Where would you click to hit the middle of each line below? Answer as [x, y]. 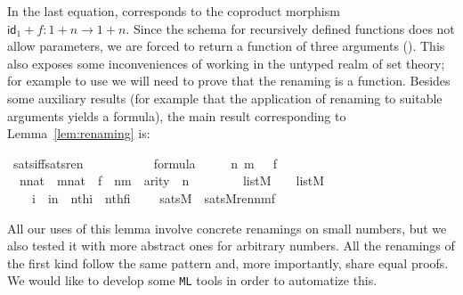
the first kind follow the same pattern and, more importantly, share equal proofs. [228, 262]
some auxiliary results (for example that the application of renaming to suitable [225, 98]
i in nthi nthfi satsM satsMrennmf [153, 197]
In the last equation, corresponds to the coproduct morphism [174, 11]
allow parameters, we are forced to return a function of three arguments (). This [226, 46]
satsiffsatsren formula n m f [145, 163]
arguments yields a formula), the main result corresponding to [177, 115]
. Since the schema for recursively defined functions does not [290, 28]
